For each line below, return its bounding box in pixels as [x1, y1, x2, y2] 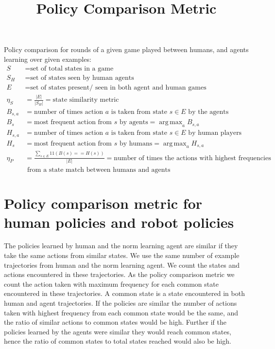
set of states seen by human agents [30, 74, 134, 81]
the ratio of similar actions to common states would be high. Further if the [4, 317, 226, 327]
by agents [119, 119, 148, 126]
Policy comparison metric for [4, 193, 203, 213]
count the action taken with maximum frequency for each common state [4, 278, 219, 289]
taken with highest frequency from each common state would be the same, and [4, 307, 239, 317]
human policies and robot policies [4, 212, 234, 232]
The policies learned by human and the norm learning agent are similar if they [4, 240, 238, 251]
